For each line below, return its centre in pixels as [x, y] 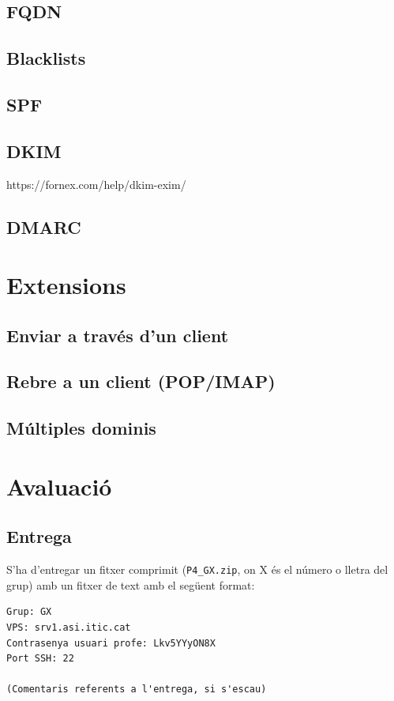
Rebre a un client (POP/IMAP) [141, 381]
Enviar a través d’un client [118, 335]
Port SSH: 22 [40, 659]
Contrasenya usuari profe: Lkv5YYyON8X [111, 643]
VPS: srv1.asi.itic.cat [69, 628]
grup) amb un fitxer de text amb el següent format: [131, 584]
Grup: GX [29, 612]
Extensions [66, 285]
